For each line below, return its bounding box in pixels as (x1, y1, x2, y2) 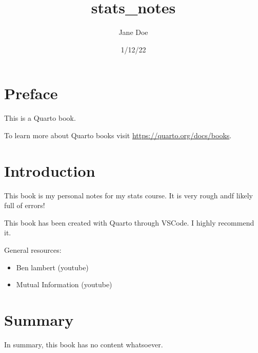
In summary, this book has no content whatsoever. (4, 339, 163, 349)
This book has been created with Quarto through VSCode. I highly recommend (4, 217, 254, 228)
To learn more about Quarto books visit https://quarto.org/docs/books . (4, 129, 232, 140)
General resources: (4, 244, 62, 255)
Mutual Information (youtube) (16, 279, 112, 290)
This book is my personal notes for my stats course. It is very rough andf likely (4, 190, 253, 200)
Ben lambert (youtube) (16, 262, 89, 272)
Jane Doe (118, 27, 148, 38)
